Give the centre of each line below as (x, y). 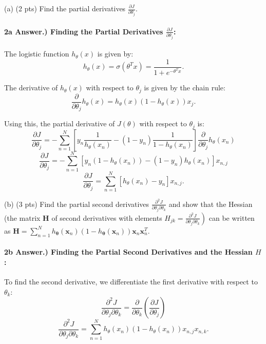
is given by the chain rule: (185, 88)
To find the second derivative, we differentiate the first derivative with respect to (131, 282)
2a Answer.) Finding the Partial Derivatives (84, 31)
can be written (232, 217)
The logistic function (37, 54)
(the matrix (22, 217)
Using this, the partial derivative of (60, 123)
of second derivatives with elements (107, 217)
